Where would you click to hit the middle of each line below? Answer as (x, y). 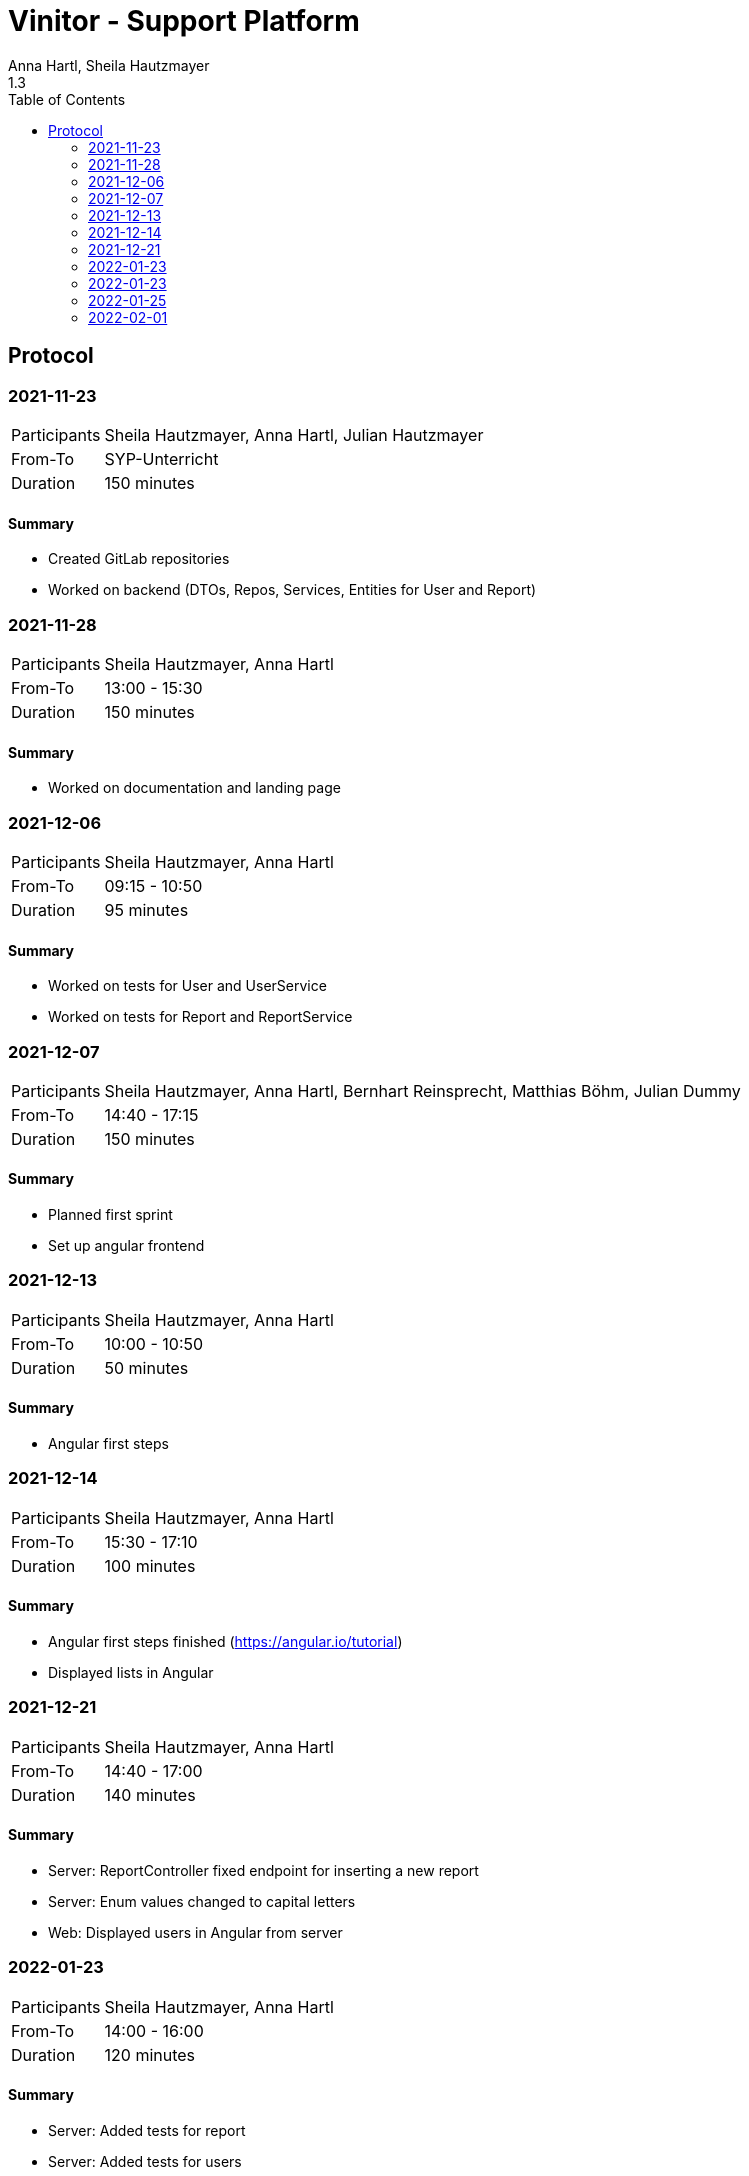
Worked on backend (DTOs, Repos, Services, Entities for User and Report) (292, 590)
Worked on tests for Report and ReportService (200, 1017)
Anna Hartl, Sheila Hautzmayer (109, 65)
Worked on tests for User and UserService (187, 986)
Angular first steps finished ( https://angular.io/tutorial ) (225, 1642)
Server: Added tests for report (147, 2130)
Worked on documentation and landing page (194, 788)
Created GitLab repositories (139, 559)
